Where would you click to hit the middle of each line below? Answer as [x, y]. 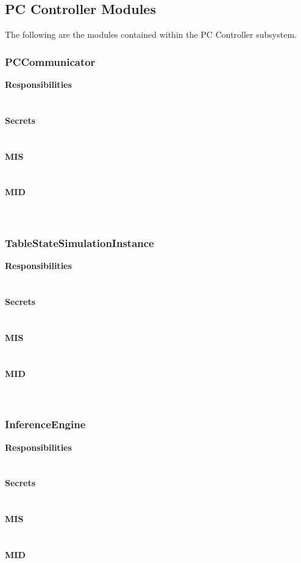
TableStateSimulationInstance [80, 243]
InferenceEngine [45, 424]
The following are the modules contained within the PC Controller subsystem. [151, 34]
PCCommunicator [50, 61]
